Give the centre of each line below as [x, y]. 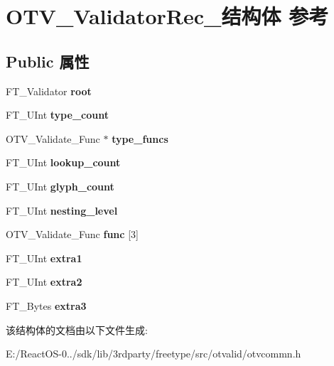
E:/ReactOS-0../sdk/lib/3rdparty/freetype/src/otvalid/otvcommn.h [153, 354]
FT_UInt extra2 [44, 282]
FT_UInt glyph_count [60, 186]
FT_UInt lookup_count [63, 162]
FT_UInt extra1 [44, 258]
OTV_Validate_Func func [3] [72, 234]
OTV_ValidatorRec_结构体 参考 [167, 16]
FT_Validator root [49, 91]
